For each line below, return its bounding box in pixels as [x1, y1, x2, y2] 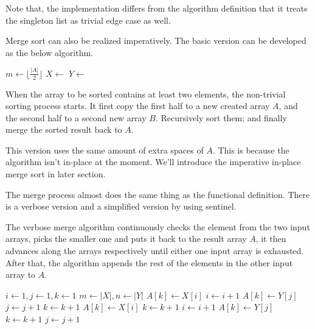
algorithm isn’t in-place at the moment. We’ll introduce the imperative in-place [5, 155, 301, 168]
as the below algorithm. [5, 46, 94, 58]
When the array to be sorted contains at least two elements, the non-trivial [5, 87, 286, 100]
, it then [255, 232, 286, 245]
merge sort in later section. [5, 168, 106, 180]
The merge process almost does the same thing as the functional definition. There [5, 188, 310, 200]
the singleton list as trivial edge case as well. [5, 13, 171, 26]
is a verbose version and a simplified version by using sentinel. [5, 200, 237, 213]
